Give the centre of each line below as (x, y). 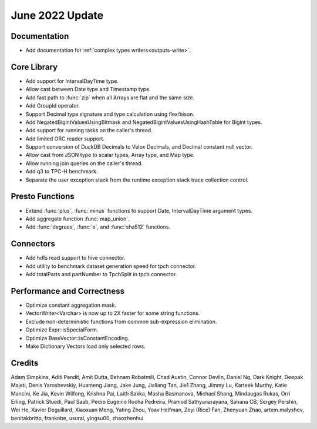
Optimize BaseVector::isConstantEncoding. (77, 338)
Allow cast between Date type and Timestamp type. (88, 89)
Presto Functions (43, 197)
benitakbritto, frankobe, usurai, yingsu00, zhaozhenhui (77, 418)
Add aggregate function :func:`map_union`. (77, 219)
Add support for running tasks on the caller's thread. (89, 130)
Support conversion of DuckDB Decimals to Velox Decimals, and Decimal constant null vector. (139, 147)
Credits (25, 363)
